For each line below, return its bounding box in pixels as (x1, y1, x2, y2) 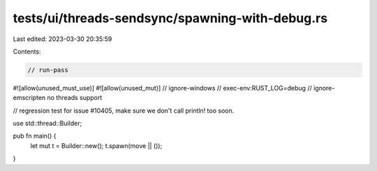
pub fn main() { (13, 132, 57, 140)
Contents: (13, 47, 41, 56)
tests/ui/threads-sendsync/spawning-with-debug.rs (13, 10, 328, 26)
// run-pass (27, 66, 69, 74)
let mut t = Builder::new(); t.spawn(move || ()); (30, 141, 163, 149)
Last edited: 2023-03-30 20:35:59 (13, 35, 112, 43)
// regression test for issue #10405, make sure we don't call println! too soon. (13, 106, 235, 115)
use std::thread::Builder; (13, 119, 82, 128)
